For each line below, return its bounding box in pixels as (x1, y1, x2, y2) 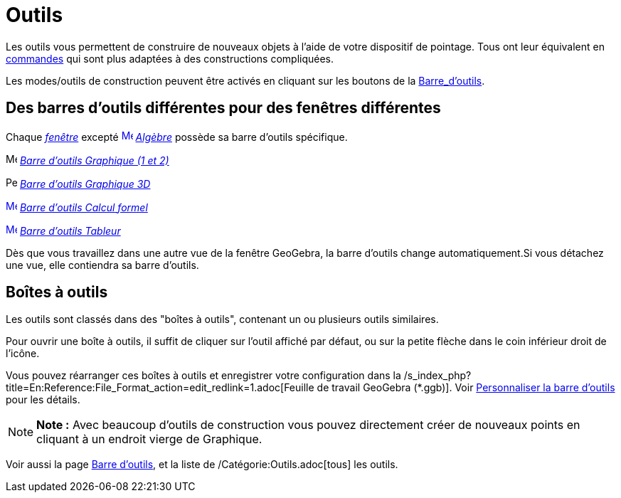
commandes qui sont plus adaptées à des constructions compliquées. (6, 52, 334, 65)
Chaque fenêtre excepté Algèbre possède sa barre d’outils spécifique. (6, 130, 348, 143)
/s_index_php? (403, 369, 472, 382)
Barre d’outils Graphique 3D (19, 177, 151, 190)
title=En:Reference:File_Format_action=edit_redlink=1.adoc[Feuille (6, 381, 314, 394)
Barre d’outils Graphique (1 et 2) (19, 154, 169, 166)
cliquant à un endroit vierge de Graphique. (36, 432, 262, 447)
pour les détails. (6, 393, 80, 406)
